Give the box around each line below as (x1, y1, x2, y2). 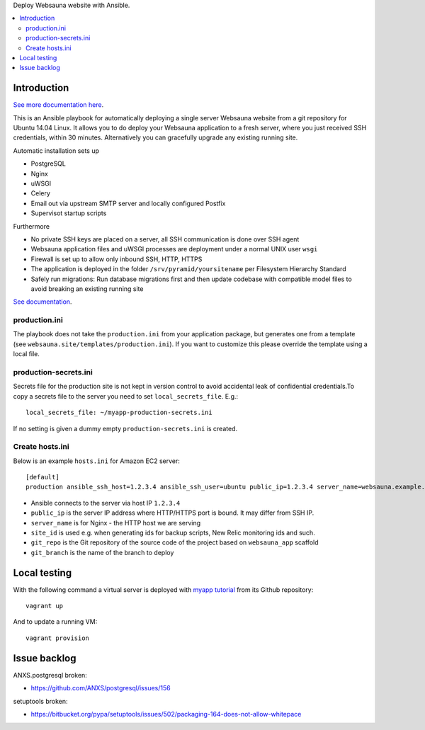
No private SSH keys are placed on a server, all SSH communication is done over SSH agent (30, 234, 300, 244)
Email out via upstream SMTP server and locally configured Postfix (30, 199, 226, 207)
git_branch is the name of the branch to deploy (30, 548, 174, 557)
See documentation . (13, 297, 72, 306)
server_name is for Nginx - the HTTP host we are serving (30, 518, 201, 527)
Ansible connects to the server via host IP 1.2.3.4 (30, 498, 181, 507)
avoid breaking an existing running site (30, 284, 144, 293)
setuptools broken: (13, 697, 68, 705)
